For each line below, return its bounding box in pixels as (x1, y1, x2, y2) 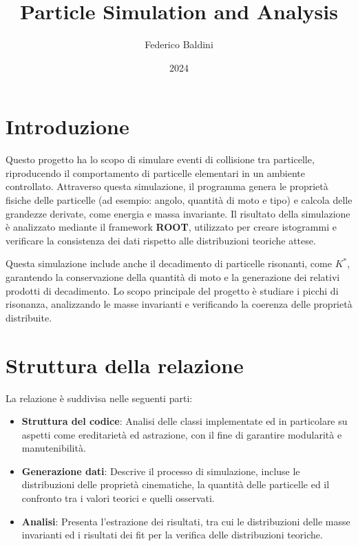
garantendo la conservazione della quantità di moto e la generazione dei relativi (6, 270, 340, 284)
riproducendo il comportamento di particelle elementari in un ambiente (6, 165, 305, 180)
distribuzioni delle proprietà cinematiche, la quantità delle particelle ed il (21, 477, 330, 492)
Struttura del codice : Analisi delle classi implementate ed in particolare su (21, 414, 348, 428)
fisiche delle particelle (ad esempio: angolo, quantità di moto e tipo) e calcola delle (6, 193, 352, 207)
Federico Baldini (145, 37, 213, 52)
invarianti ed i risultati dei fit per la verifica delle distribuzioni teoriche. (21, 527, 323, 542)
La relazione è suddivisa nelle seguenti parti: (6, 390, 193, 405)
